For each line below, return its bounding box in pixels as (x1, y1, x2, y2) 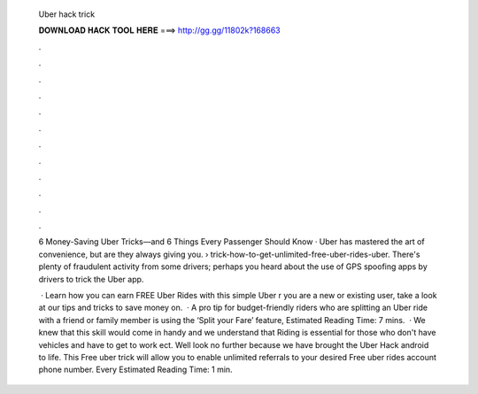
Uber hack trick (38, 9, 96, 19)
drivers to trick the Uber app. (38, 274, 144, 284)
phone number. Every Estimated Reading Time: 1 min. (38, 364, 234, 375)
